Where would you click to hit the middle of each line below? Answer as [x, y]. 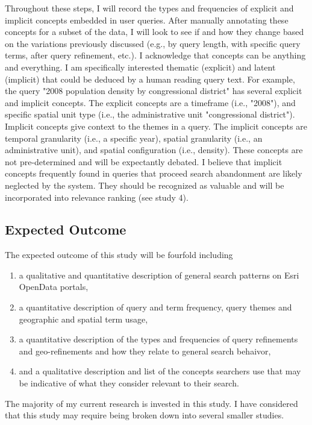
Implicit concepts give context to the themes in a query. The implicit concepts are [156, 126]
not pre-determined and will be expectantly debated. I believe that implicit [144, 161]
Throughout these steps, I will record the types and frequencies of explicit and [149, 8]
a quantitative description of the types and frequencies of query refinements [158, 339]
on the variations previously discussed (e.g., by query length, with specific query [153, 43]
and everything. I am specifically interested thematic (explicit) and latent [140, 67]
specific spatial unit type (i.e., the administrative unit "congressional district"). [150, 114]
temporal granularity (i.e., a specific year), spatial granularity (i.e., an [134, 138]
